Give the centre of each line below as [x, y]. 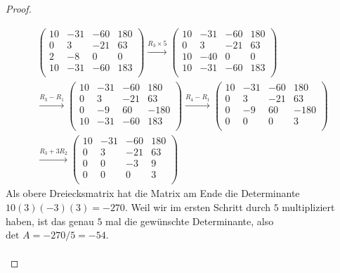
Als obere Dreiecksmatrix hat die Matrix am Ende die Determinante [153, 193]
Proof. [19, 8]
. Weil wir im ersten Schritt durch [198, 207]
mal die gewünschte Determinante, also [190, 221]
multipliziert [308, 207]
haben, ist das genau [50, 221]
